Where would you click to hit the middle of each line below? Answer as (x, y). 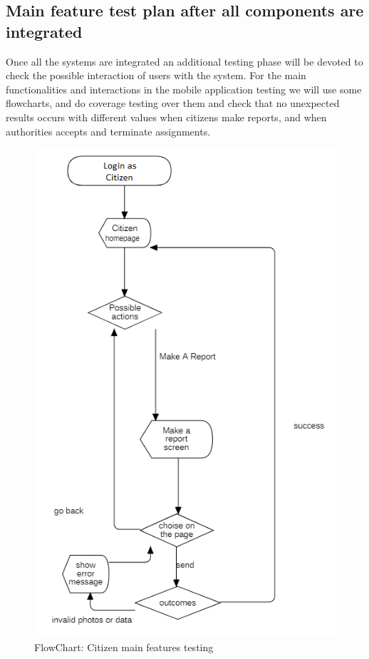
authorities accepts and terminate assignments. (108, 131)
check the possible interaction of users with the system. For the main (156, 75)
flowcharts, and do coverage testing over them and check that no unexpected (173, 103)
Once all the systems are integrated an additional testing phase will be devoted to (184, 61)
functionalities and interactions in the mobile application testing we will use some (184, 89)
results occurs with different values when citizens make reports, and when (166, 117)
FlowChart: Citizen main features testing (124, 647)
